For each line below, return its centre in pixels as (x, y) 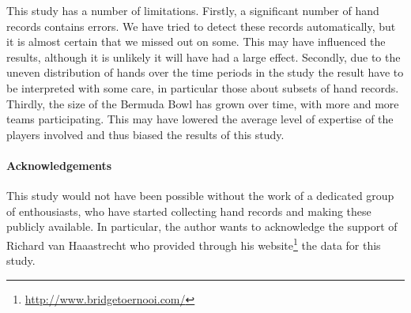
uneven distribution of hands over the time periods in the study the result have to (205, 72)
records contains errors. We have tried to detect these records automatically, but (201, 26)
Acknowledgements (59, 165)
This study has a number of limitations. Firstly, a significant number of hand (193, 10)
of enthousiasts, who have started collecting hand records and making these (189, 211)
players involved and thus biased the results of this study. (145, 134)
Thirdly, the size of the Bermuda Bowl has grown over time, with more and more (203, 103)
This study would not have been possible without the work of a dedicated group (200, 196)
